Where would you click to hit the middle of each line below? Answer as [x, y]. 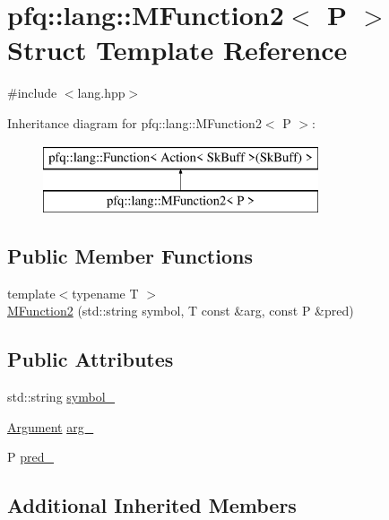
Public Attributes [91, 359]
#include [32, 93]
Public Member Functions [130, 256]
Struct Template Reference [177, 50]
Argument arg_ [51, 426]
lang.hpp [101, 93]
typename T [105, 293]
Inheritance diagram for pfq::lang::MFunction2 [134, 122]
